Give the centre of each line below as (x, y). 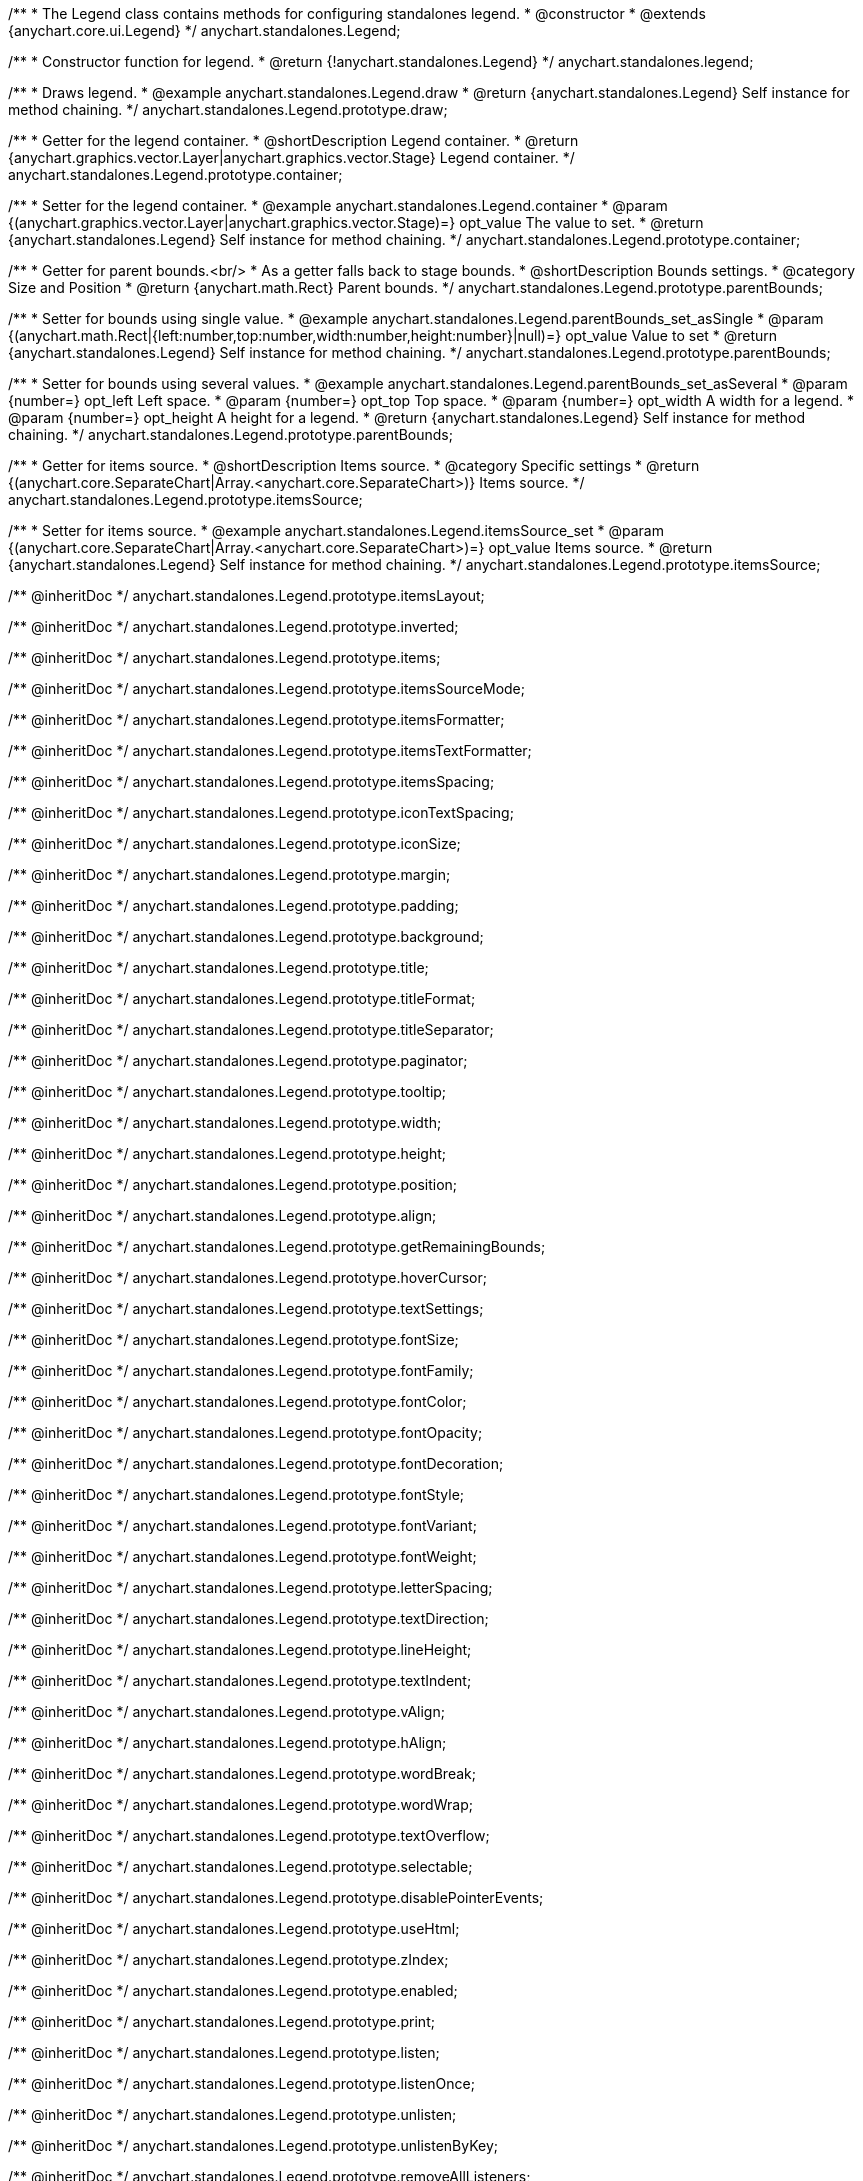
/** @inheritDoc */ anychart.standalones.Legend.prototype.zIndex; (228, 1959)
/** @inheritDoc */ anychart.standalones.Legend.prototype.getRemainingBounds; (277, 1246)
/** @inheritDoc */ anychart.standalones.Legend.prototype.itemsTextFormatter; (270, 750)
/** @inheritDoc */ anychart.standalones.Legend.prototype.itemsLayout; (246, 595)
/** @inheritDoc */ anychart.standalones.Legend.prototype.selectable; (240, 1866)
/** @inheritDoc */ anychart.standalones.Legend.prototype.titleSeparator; (251, 1029)
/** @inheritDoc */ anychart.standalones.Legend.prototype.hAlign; (227, 1742)
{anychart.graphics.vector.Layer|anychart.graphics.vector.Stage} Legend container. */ (291, 157)
